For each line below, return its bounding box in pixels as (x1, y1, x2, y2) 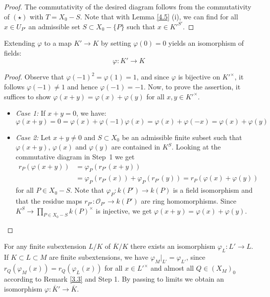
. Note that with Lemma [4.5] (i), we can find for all (80, 11, 238, 21)
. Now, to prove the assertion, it (144, 81, 241, 92)
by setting (101, 38, 131, 48)
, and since (136, 72, 169, 82)
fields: (4, 47, 22, 58)
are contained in (111, 142, 161, 152)
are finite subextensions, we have (49, 252, 149, 262)
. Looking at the (171, 142, 221, 152)
